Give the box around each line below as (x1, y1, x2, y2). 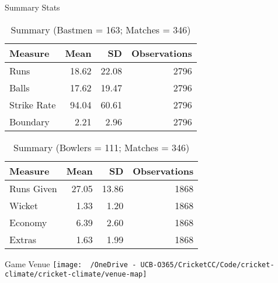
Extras (9, 232, 37, 246)
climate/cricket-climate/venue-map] (5, 270, 147, 279)
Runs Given (9, 181, 57, 195)
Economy (9, 215, 47, 229)
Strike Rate (9, 97, 56, 111)
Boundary (9, 114, 50, 128)
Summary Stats (5, 1, 60, 13)
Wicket (9, 198, 38, 212)
